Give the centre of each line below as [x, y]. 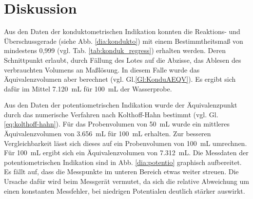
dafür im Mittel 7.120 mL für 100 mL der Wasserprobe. [88, 88]
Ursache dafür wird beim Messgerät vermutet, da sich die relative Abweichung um [126, 181]
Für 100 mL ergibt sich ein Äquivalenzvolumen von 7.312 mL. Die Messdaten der [126, 153]
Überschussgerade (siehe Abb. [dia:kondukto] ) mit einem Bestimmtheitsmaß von [124, 41]
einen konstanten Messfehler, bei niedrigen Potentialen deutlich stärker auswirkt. [125, 190]
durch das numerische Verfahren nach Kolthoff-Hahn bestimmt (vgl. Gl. [111, 114]
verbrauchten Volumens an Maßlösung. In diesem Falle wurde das [102, 69]
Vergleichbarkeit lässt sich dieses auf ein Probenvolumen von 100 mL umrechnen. [126, 143]
